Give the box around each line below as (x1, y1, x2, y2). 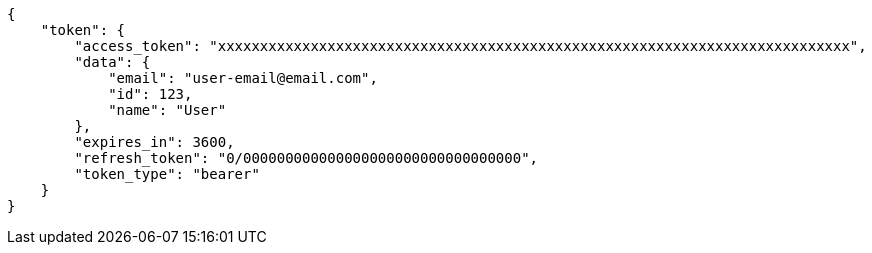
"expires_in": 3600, (74, 134, 235, 150)
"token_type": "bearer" (74, 166, 260, 182)
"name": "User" (108, 102, 227, 118)
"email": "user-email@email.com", (108, 70, 378, 86)
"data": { (74, 54, 151, 70)
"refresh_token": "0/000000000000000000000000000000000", (74, 150, 539, 166)
